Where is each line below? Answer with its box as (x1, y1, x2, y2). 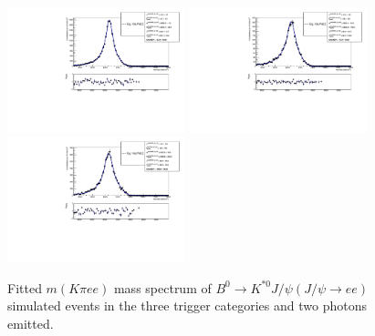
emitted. (7, 314, 54, 333)
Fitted (7, 278, 42, 297)
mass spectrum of (113, 278, 212, 297)
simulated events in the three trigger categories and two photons (7, 296, 367, 315)
